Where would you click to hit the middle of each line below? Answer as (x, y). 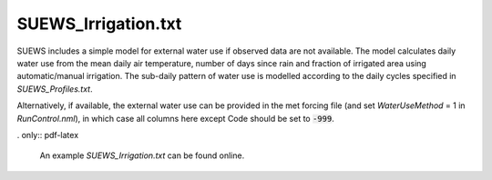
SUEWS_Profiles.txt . (55, 89)
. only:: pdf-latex (48, 135)
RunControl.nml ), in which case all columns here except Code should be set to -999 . (175, 118)
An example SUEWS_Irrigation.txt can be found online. (142, 155)
